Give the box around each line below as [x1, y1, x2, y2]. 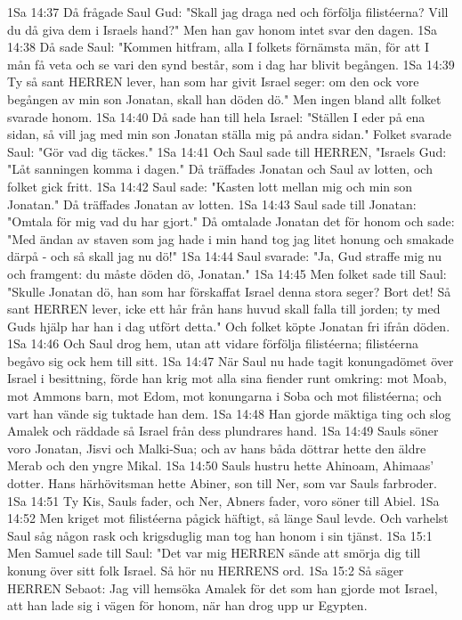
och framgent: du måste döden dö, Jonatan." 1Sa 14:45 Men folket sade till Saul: [7, 264, 447, 282]
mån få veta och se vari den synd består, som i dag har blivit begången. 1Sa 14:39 [7, 54, 455, 73]
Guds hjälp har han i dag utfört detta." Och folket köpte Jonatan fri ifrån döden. [7, 316, 450, 335]
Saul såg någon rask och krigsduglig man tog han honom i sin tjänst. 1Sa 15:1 [7, 526, 433, 544]
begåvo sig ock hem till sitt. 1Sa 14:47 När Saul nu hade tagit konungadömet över [7, 351, 454, 370]
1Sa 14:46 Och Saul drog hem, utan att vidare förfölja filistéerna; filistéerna [7, 334, 419, 353]
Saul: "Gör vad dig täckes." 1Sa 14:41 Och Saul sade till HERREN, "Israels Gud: [7, 142, 447, 160]
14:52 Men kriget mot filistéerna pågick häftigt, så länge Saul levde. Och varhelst [7, 509, 449, 527]
